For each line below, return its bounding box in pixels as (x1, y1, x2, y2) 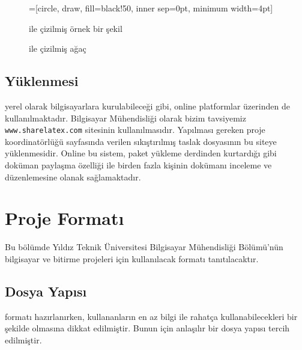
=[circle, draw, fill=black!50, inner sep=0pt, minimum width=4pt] (29, 2, 273, 14)
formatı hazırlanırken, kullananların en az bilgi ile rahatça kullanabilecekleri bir (5, 310, 298, 322)
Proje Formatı (5, 206, 124, 230)
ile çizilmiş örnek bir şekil (29, 22, 122, 34)
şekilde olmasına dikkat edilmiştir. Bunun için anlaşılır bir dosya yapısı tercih (5, 322, 290, 334)
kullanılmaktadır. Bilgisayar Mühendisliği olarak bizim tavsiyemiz (5, 111, 246, 124)
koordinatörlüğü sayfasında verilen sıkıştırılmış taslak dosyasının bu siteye (5, 135, 277, 147)
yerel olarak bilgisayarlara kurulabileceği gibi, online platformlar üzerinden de (5, 99, 290, 112)
